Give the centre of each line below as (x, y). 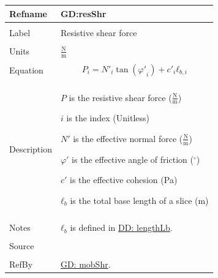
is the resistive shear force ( (120, 97)
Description (31, 148)
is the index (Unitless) (108, 118)
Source (22, 246)
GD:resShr (83, 13)
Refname (28, 13)
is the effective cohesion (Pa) (124, 180)
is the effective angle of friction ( (133, 159)
